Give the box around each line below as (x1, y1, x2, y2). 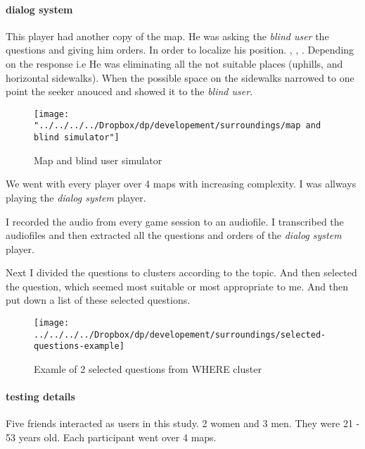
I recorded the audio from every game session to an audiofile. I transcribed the (6, 214, 344, 228)
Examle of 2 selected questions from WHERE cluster (34, 362, 262, 376)
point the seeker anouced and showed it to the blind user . (6, 84, 253, 99)
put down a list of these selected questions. (6, 293, 191, 307)
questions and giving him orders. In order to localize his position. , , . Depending (6, 42, 354, 57)
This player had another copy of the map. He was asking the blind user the (6, 28, 329, 43)
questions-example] (34, 341, 124, 352)
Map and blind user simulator (34, 152, 162, 167)
